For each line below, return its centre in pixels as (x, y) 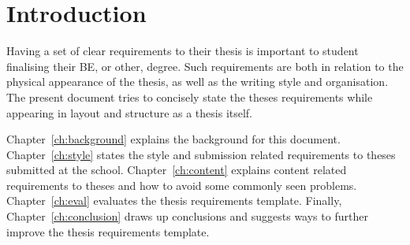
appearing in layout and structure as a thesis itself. (130, 112)
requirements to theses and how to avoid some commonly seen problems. (182, 185)
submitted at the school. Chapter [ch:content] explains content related (177, 170)
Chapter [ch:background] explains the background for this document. (173, 139)
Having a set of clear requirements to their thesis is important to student (183, 51)
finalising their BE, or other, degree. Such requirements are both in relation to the (205, 66)
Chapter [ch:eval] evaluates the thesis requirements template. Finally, (174, 200)
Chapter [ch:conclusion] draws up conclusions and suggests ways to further (187, 216)
